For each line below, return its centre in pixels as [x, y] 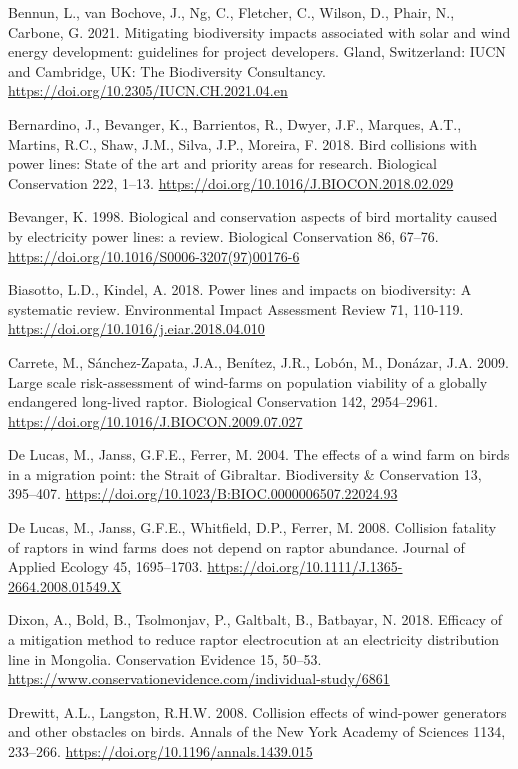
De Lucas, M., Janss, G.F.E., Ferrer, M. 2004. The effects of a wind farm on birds [259, 454]
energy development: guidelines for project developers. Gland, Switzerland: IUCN [257, 51]
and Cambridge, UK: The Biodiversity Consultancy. [167, 70]
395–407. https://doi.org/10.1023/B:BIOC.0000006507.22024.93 [203, 493]
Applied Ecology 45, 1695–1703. [105, 566]
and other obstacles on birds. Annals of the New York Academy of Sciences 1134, [257, 731]
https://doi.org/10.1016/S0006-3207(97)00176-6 [154, 255]
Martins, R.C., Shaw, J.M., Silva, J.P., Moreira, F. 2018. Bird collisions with [243, 143]
